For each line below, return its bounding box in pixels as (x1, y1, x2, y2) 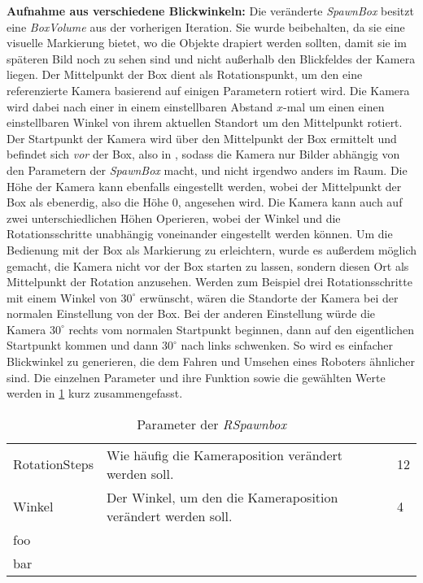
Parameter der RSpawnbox (137, 414, 286, 433)
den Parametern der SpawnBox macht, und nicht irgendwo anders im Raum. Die (7, 161, 408, 178)
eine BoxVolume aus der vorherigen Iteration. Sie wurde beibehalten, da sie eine (7, 18, 405, 35)
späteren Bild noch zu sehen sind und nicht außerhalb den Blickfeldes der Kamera (7, 50, 416, 67)
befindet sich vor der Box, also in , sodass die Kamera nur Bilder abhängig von (7, 146, 400, 163)
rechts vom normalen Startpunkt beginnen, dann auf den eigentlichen (68, 320, 414, 337)
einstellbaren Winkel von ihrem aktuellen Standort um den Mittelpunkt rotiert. (7, 114, 403, 131)
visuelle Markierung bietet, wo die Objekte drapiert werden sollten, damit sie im (7, 34, 407, 51)
